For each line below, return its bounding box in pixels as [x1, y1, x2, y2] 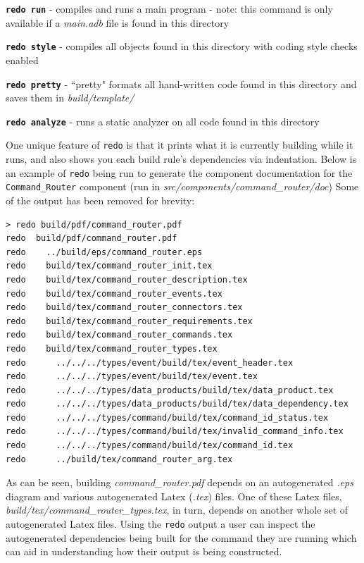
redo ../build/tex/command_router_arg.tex [6, 454, 233, 464]
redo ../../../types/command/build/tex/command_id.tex [6, 440, 294, 451]
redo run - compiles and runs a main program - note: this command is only [6, 1, 333, 16]
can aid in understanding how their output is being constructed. [6, 544, 282, 559]
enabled [6, 52, 39, 67]
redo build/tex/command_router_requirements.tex [6, 316, 253, 326]
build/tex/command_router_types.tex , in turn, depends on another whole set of [6, 502, 349, 517]
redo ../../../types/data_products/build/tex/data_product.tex [6, 385, 334, 395]
